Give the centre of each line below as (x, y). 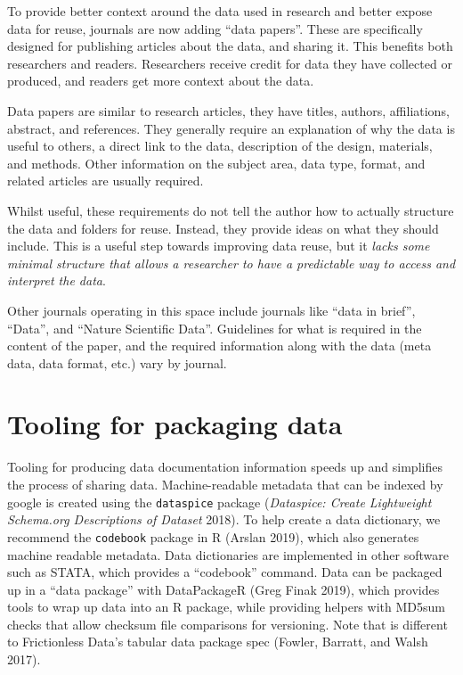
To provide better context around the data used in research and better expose (220, 11)
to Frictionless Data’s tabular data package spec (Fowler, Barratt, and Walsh (218, 642)
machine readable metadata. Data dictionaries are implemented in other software (228, 554)
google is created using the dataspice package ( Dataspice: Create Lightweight (219, 502)
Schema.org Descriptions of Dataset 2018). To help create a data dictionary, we (224, 519)
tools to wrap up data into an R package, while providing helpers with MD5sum (226, 607)
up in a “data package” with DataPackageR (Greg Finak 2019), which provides (223, 589)
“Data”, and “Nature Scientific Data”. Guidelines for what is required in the (215, 328)
